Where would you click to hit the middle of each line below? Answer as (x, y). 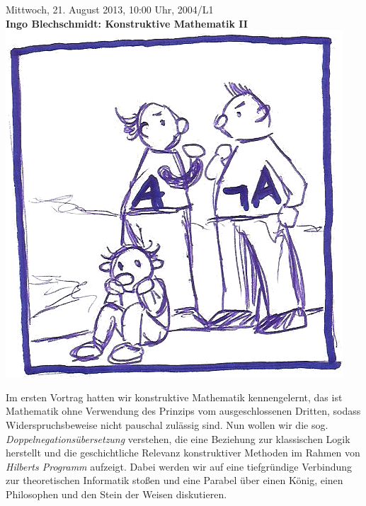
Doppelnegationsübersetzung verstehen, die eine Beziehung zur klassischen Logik (178, 438)
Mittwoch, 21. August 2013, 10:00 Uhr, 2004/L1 (110, 9)
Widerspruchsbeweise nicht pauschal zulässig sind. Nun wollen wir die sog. (167, 424)
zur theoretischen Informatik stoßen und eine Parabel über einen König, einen (175, 480)
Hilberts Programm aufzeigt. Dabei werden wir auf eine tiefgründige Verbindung (179, 466)
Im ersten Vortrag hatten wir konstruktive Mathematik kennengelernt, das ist (174, 397)
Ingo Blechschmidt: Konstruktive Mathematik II (127, 23)
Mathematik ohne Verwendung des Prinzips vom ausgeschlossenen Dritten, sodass (183, 411)
